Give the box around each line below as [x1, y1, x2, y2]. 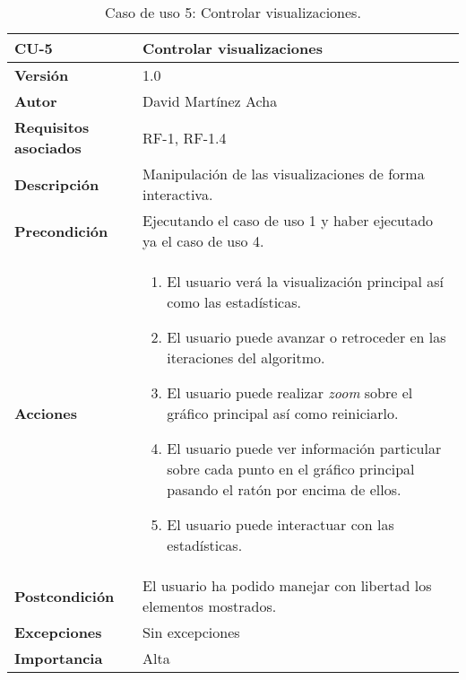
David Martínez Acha [142, 91, 278, 111]
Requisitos [14, 117, 90, 137]
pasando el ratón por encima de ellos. [167, 479, 401, 500]
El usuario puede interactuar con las [167, 514, 394, 535]
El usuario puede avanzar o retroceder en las [167, 327, 446, 347]
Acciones [14, 403, 77, 423]
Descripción [14, 173, 99, 195]
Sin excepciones [142, 622, 240, 642]
